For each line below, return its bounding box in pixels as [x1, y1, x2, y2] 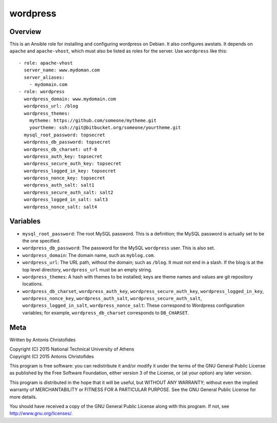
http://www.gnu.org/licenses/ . [9, 410, 73, 416]
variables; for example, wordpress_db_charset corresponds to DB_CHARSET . [22, 309, 189, 316]
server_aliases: [24, 75, 65, 80]
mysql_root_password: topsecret [24, 132, 105, 138]
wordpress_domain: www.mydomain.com [24, 96, 116, 102]
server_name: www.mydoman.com [24, 67, 100, 73]
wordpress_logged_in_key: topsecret [24, 168, 116, 174]
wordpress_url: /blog [24, 103, 78, 109]
